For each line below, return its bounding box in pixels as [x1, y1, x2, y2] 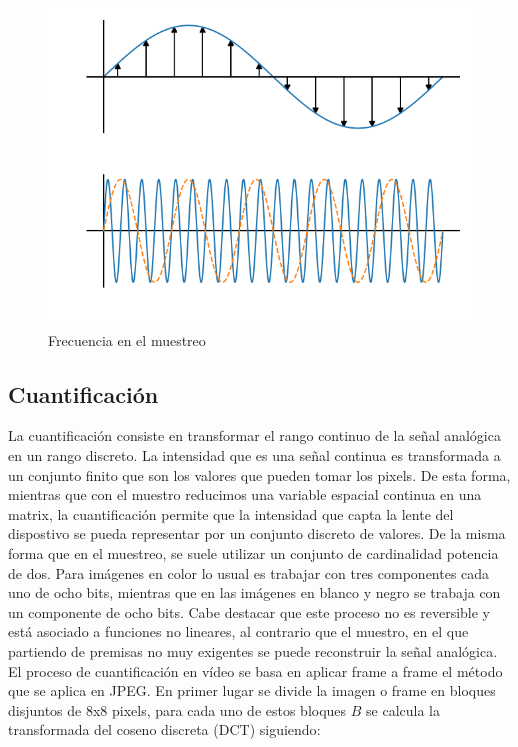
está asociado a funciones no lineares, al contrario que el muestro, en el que [8, 621, 469, 642]
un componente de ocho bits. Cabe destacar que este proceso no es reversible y [8, 601, 490, 622]
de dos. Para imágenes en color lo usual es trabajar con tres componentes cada [8, 562, 490, 583]
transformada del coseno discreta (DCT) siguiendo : [8, 719, 321, 740]
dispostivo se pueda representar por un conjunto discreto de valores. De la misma [8, 523, 506, 544]
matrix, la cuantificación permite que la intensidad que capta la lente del [8, 503, 454, 524]
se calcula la [366, 699, 441, 720]
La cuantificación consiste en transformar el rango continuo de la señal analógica [8, 425, 501, 446]
